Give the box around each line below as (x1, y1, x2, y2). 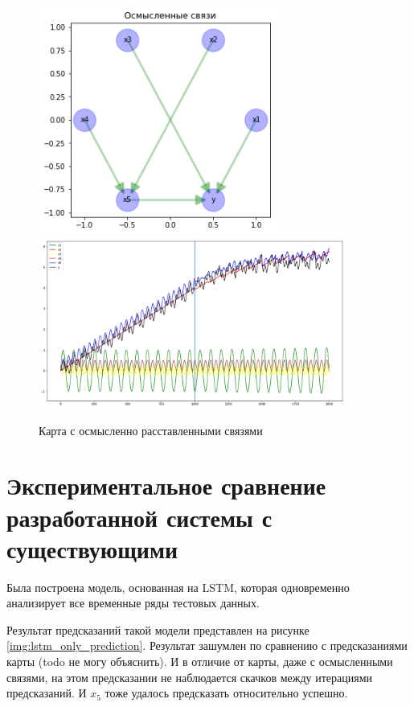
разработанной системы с (6, 500, 273, 533)
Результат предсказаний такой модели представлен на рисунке (6, 621, 309, 638)
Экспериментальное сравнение (6, 469, 326, 502)
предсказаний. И (6, 684, 87, 701)
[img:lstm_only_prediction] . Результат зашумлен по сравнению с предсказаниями (6, 637, 408, 654)
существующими (6, 532, 178, 565)
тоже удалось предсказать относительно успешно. (105, 684, 348, 701)
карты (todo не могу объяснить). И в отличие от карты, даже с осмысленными (6, 653, 393, 670)
